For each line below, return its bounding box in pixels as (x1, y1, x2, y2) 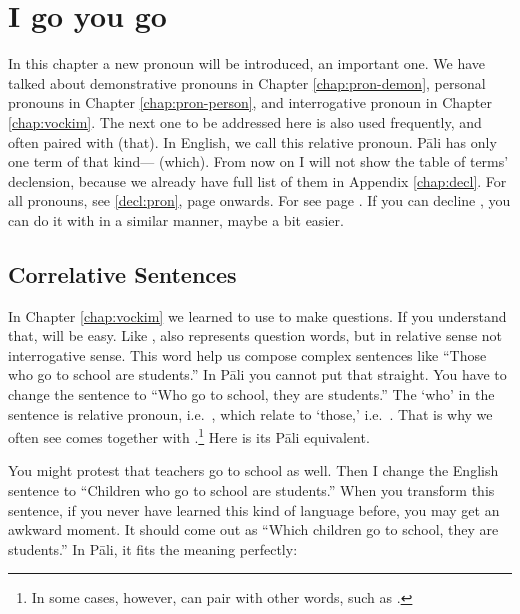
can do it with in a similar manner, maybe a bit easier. (8, 209, 344, 230)
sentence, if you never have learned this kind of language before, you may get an (8, 499, 500, 520)
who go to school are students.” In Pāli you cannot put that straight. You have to (8, 364, 507, 385)
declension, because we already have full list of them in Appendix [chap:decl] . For (8, 170, 507, 191)
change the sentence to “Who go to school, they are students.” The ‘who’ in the (8, 384, 495, 405)
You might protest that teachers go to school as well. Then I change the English (8, 460, 499, 481)
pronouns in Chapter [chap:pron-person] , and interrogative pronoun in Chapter (8, 92, 492, 113)
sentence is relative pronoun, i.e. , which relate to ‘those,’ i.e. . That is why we (8, 403, 493, 424)
